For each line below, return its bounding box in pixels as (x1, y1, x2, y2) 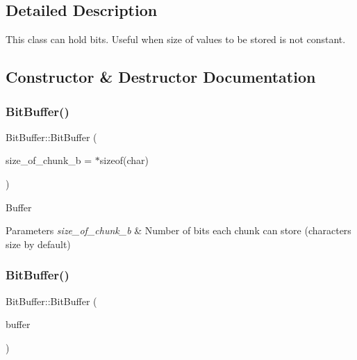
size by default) (6, 236, 71, 251)
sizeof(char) (99, 153, 149, 167)
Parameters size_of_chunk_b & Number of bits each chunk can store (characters (6, 223, 351, 238)
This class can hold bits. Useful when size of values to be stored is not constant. (6, 32, 346, 47)
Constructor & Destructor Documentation (6, 66, 316, 88)
